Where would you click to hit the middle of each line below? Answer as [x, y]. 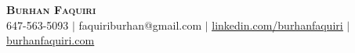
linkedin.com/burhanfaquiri [277, 25]
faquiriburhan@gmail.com [140, 25]
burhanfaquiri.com [51, 40]
